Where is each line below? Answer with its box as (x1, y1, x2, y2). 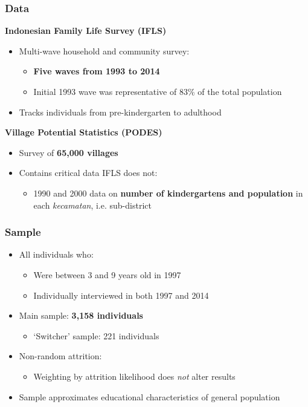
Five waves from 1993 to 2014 (33, 65, 160, 77)
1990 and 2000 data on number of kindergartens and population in (33, 186, 303, 199)
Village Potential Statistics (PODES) (5, 126, 162, 138)
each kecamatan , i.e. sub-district (33, 198, 152, 211)
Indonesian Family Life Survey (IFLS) (5, 24, 167, 37)
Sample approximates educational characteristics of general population (19, 390, 280, 403)
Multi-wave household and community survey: (19, 44, 190, 57)
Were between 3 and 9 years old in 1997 (33, 268, 181, 281)
